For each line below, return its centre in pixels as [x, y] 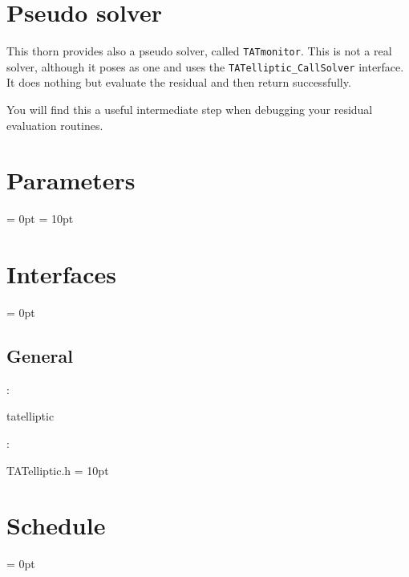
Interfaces [62, 274]
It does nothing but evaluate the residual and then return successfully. [179, 82]
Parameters [71, 180]
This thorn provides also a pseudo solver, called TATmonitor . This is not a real [199, 51]
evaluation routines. [55, 125]
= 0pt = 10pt [40, 219]
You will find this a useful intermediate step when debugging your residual [190, 110]
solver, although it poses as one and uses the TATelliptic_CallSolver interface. [205, 66]
